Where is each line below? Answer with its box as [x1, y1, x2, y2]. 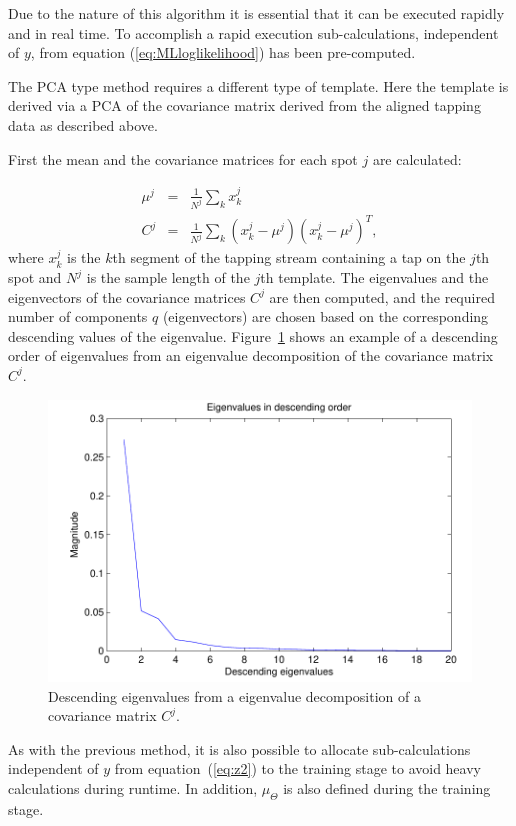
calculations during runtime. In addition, [8, 777, 258, 798]
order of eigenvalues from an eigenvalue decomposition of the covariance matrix [8, 345, 494, 366]
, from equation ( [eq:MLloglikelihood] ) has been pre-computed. [30, 42, 416, 63]
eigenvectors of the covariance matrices [8, 286, 246, 307]
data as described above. [8, 114, 158, 135]
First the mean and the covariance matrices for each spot [8, 148, 358, 169]
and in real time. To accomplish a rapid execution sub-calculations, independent [8, 22, 499, 43]
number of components [8, 306, 148, 327]
